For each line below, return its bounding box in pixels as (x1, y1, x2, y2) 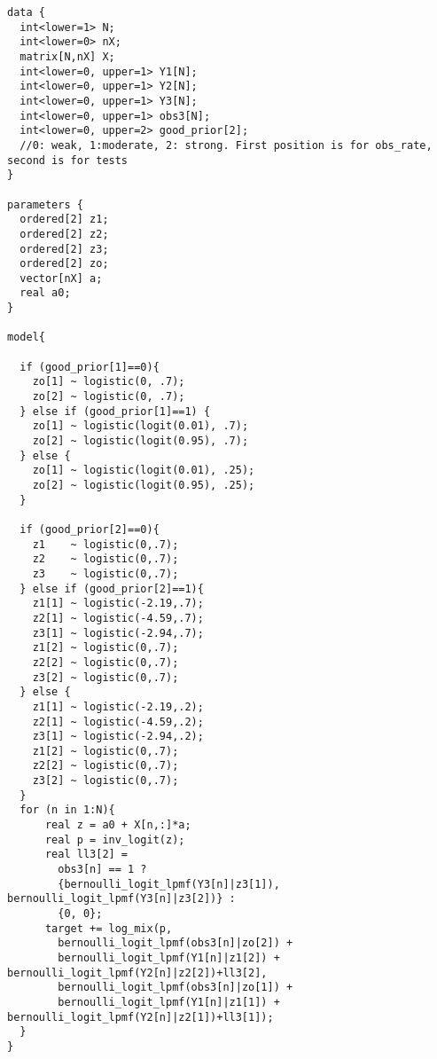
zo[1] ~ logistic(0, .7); (32, 375, 185, 388)
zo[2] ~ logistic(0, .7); (32, 390, 185, 404)
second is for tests (7, 153, 129, 167)
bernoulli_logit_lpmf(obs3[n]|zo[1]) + (58, 981, 293, 994)
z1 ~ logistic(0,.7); (32, 537, 179, 551)
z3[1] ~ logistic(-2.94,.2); (32, 730, 204, 743)
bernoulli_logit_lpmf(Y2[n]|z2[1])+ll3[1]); (7, 1010, 274, 1024)
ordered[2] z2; (20, 227, 109, 240)
